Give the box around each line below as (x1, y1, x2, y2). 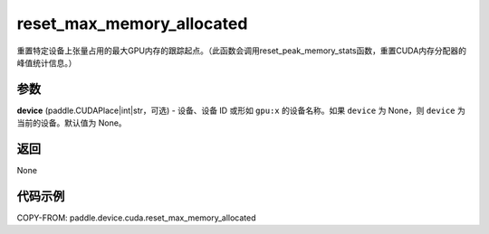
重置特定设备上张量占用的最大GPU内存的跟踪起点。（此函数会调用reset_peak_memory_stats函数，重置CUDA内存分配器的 (16, 45, 466, 56)
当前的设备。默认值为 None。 (16, 117, 127, 128)
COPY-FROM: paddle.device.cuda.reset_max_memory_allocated (16, 212, 257, 223)
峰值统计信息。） (16, 57, 77, 68)
